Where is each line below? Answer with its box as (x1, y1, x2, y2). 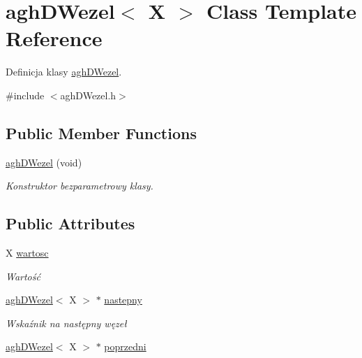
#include (6, 87, 45, 102)
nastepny (104, 292, 142, 307)
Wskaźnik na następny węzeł (6, 315, 127, 330)
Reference (6, 24, 103, 52)
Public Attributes (6, 213, 135, 234)
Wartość (6, 268, 40, 283)
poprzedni (104, 339, 146, 354)
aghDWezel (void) (6, 155, 82, 169)
